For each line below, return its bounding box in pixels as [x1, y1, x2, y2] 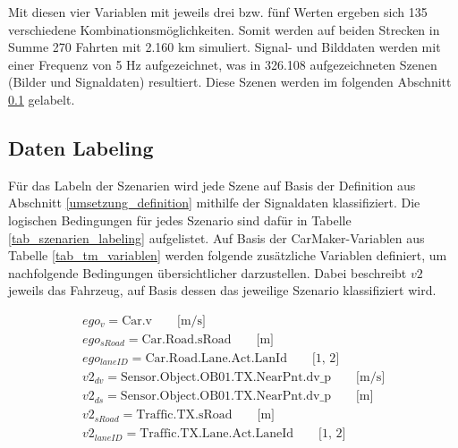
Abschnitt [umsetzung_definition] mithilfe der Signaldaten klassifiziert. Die [8, 193, 420, 212]
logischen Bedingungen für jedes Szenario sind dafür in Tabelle [8, 210, 352, 229]
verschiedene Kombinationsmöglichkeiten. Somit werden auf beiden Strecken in [8, 20, 440, 38]
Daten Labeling [8, 133, 154, 161]
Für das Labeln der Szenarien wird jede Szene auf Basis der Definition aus [8, 175, 416, 194]
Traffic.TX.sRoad [136, 409, 233, 422]
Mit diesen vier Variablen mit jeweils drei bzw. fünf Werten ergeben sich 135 [8, 3, 428, 21]
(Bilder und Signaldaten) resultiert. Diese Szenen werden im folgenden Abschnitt [8, 72, 452, 91]
